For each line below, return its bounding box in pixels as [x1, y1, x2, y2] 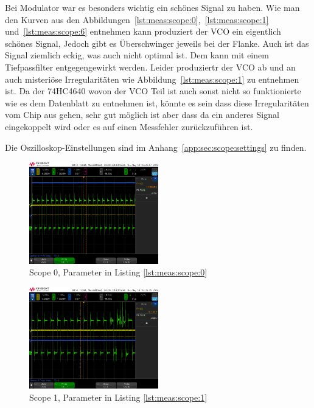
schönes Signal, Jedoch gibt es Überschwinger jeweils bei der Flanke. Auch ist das [5, 36, 309, 49]
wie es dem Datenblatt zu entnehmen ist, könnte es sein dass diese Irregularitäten [5, 96, 309, 109]
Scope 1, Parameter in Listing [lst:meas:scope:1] [29, 390, 208, 403]
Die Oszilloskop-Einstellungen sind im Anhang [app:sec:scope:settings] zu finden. [5, 140, 307, 153]
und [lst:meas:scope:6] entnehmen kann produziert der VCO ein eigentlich [5, 25, 281, 38]
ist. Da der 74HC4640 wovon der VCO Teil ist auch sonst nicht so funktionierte [5, 85, 301, 97]
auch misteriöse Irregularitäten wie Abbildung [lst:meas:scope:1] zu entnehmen [5, 72, 299, 85]
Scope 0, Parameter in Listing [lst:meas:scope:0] [29, 266, 208, 278]
